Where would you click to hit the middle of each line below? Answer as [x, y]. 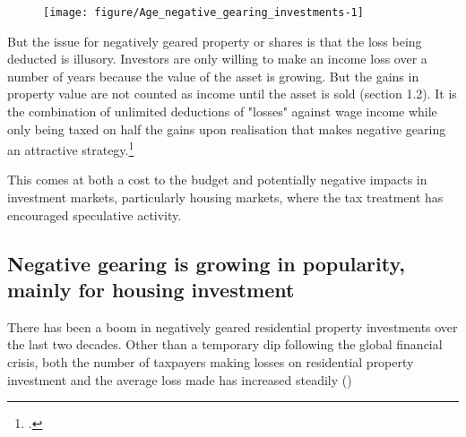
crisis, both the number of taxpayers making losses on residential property [211, 362]
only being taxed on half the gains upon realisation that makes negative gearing [227, 129]
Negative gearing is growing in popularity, [206, 263]
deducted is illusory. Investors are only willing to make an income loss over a [217, 59]
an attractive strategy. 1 [71, 148]
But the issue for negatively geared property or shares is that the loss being [215, 41]
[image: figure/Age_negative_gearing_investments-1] [203, 13]
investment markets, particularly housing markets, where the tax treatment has [225, 197]
